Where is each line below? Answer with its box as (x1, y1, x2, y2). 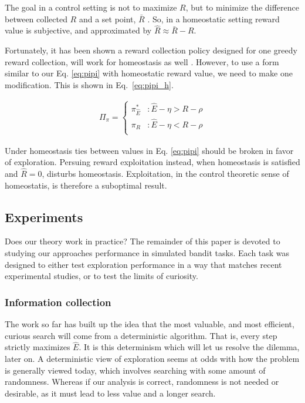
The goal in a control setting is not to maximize (5, 1, 177, 13)
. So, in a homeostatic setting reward (147, 12, 280, 25)
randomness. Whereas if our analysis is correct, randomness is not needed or (5, 375, 279, 388)
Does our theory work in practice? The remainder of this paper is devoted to (5, 235, 280, 247)
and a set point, (79, 12, 136, 25)
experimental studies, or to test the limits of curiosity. (5, 270, 198, 282)
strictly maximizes (5, 341, 70, 353)
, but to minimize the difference (185, 1, 299, 13)
